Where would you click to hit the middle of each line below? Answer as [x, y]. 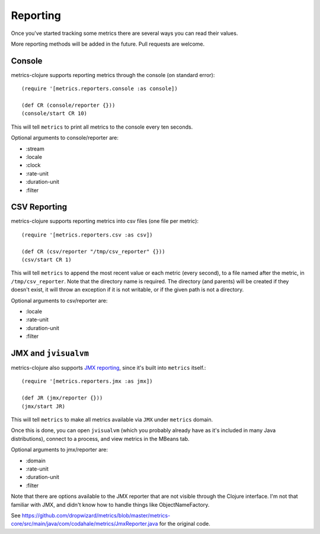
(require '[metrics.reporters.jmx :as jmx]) [87, 381]
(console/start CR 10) [55, 113]
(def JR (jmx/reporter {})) [62, 398]
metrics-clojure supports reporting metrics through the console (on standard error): [113, 75]
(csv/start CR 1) [47, 260]
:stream [35, 149]
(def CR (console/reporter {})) [68, 105]
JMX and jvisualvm [50, 353]
